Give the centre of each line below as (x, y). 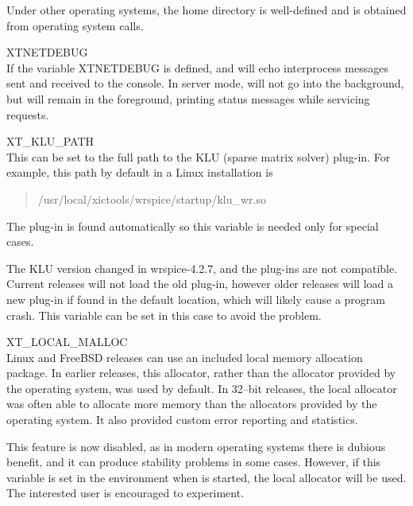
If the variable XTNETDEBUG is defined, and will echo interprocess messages (197, 67)
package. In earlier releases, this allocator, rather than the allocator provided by (201, 373)
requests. (28, 114)
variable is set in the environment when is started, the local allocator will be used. (206, 477)
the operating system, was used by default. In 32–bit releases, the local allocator (202, 388)
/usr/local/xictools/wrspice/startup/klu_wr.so (152, 199)
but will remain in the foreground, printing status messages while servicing (188, 98)
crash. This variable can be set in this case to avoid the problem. (164, 315)
